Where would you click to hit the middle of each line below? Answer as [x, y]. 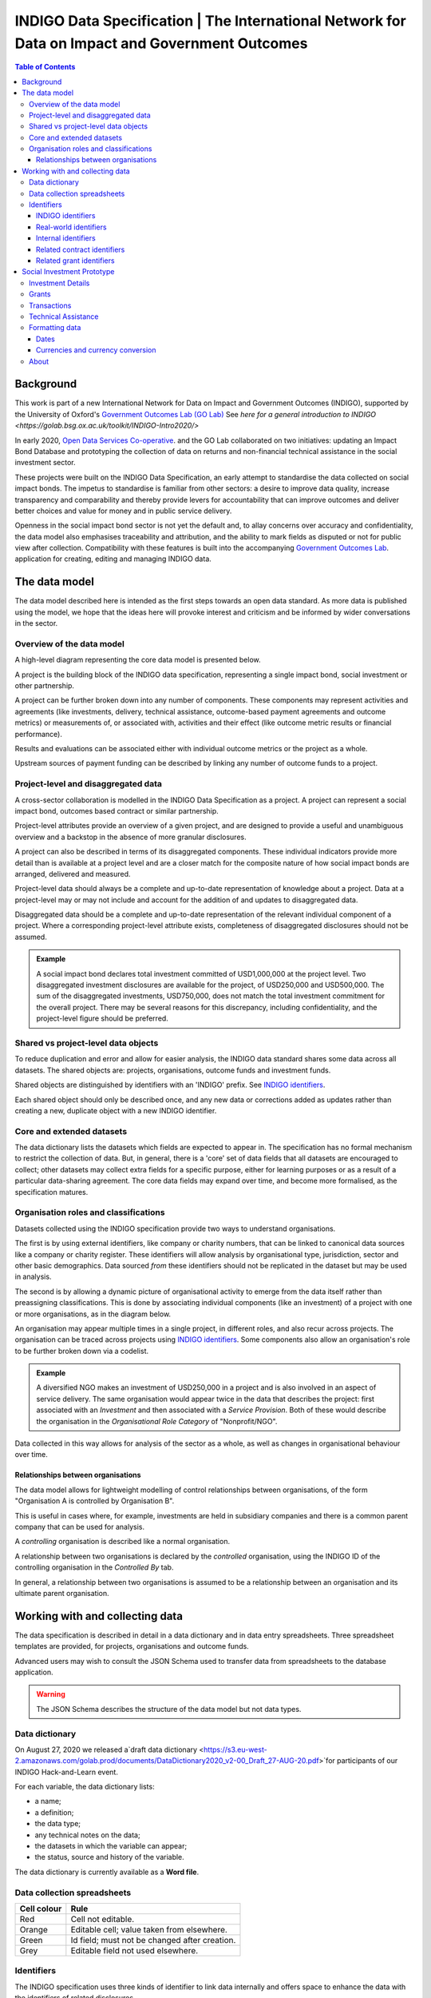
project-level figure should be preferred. [103, 1018]
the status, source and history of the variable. [110, 1857]
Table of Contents [45, 67]
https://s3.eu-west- [235, 1749]
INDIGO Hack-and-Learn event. [67, 1772]
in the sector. [36, 623]
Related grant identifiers [75, 261]
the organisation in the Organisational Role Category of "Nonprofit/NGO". [157, 1421]
